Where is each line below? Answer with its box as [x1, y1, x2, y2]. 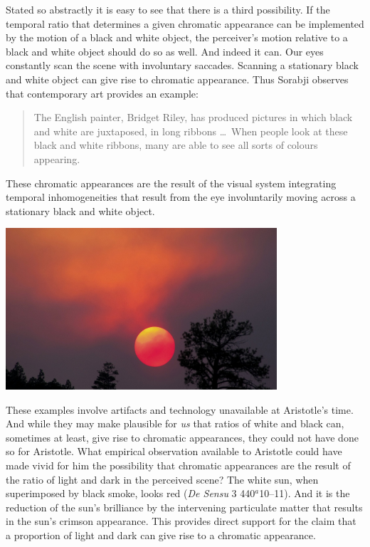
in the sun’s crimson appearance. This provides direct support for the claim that [6, 514, 356, 528]
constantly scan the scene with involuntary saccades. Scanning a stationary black [6, 58, 359, 73]
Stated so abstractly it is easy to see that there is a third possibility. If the [6, 2, 330, 16]
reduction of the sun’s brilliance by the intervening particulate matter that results [6, 499, 363, 514]
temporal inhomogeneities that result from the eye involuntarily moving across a [6, 189, 356, 204]
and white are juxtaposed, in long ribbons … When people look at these [33, 123, 348, 138]
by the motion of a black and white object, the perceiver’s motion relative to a [6, 30, 348, 45]
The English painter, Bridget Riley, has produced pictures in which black [33, 110, 353, 125]
